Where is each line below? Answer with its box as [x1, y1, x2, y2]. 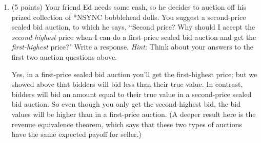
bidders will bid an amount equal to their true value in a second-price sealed [11, 88, 252, 99]
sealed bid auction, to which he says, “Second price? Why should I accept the [11, 21, 255, 32]
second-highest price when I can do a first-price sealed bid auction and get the [11, 31, 256, 42]
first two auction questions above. [11, 51, 117, 62]
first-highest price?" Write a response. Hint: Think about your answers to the [11, 41, 253, 52]
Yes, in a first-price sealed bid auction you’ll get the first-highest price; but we [11, 68, 257, 79]
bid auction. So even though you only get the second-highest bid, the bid [11, 99, 241, 109]
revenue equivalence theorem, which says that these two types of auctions [11, 118, 242, 129]
